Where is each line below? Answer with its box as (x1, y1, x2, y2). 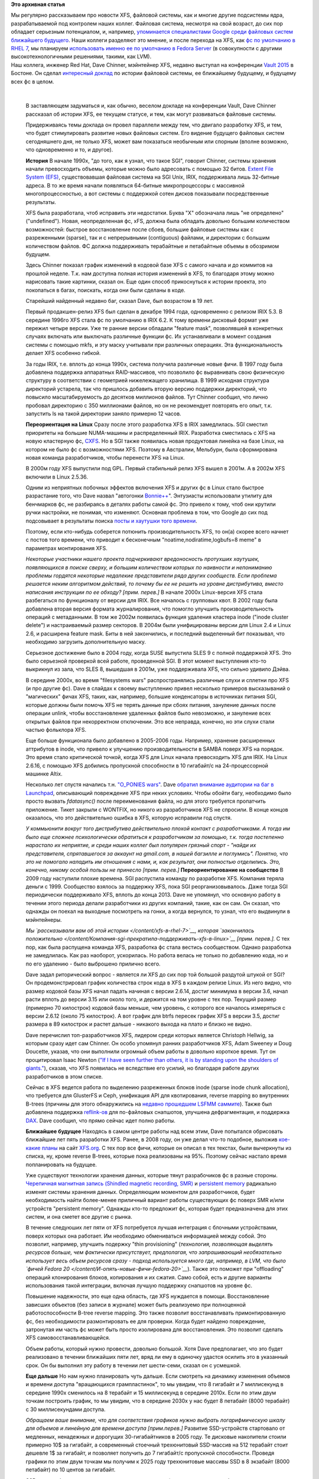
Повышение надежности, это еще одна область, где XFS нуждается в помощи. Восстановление (25, 1293, 270, 1300)
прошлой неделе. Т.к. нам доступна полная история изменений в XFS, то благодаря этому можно (25, 270, 275, 277)
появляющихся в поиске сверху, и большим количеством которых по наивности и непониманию (25, 564, 272, 571)
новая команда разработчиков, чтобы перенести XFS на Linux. (25, 454, 185, 461)
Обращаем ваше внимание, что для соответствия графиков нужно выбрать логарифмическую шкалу (25, 1416, 286, 1423)
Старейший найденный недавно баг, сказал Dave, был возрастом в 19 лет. (25, 297, 214, 304)
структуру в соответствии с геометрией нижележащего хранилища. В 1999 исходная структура (25, 377, 270, 384)
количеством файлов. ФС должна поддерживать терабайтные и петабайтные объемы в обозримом (25, 243, 279, 250)
